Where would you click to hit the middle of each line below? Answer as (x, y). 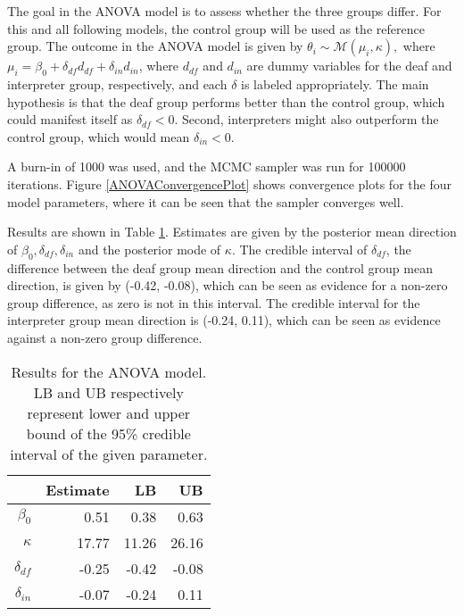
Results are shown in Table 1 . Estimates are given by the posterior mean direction (232, 232)
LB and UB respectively (109, 392)
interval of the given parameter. (109, 454)
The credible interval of (303, 249)
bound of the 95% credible (108, 433)
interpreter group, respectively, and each (117, 83)
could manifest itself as (70, 119)
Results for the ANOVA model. (109, 371)
